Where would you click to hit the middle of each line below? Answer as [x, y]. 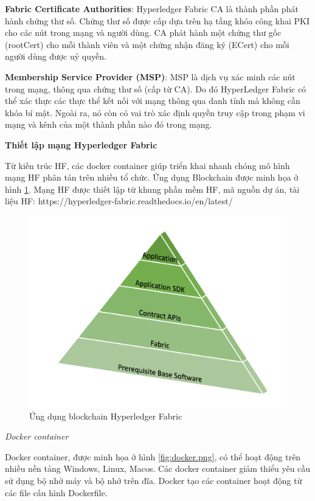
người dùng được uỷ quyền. [56, 56]
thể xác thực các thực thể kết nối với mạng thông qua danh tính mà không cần [153, 101]
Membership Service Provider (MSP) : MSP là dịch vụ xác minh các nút [150, 76]
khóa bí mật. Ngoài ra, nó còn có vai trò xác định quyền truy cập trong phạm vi [155, 112]
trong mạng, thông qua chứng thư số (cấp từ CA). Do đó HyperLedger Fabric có [156, 88]
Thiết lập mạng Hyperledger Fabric [81, 144]
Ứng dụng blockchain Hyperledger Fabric [106, 416]
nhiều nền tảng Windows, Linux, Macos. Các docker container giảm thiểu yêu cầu [158, 468]
